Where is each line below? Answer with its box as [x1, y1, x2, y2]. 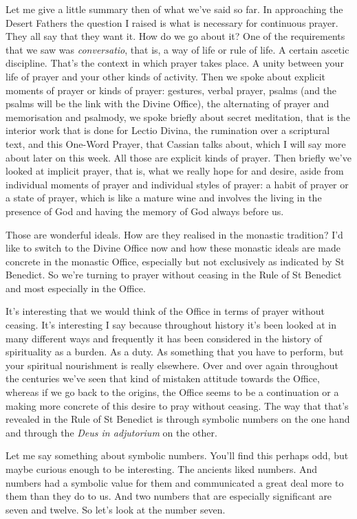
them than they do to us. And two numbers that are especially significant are [6, 489, 332, 503]
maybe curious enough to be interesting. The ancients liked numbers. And [6, 462, 318, 476]
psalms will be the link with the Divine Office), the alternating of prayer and [6, 96, 329, 111]
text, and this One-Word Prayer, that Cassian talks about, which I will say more [6, 136, 346, 151]
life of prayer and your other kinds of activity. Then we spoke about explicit [6, 69, 326, 83]
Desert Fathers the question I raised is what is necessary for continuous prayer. [6, 15, 338, 30]
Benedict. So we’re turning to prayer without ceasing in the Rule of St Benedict [6, 267, 342, 282]
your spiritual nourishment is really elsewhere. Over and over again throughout [6, 357, 339, 372]
